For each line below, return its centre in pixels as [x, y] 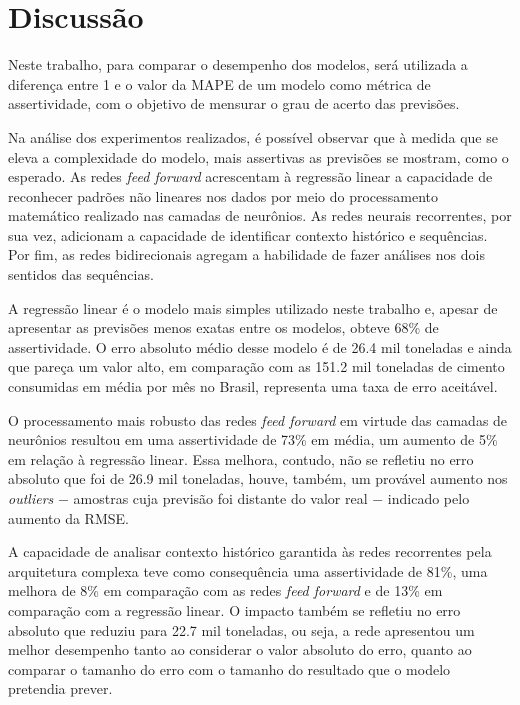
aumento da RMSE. [68, 517]
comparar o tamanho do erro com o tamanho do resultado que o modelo [229, 668]
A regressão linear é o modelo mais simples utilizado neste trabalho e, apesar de [253, 307]
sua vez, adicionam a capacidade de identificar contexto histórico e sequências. [248, 234]
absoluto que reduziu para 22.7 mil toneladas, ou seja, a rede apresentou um [241, 629]
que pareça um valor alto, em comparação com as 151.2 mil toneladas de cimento [256, 366]
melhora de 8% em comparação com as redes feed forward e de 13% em [225, 590]
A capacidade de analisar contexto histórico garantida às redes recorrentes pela [250, 551]
